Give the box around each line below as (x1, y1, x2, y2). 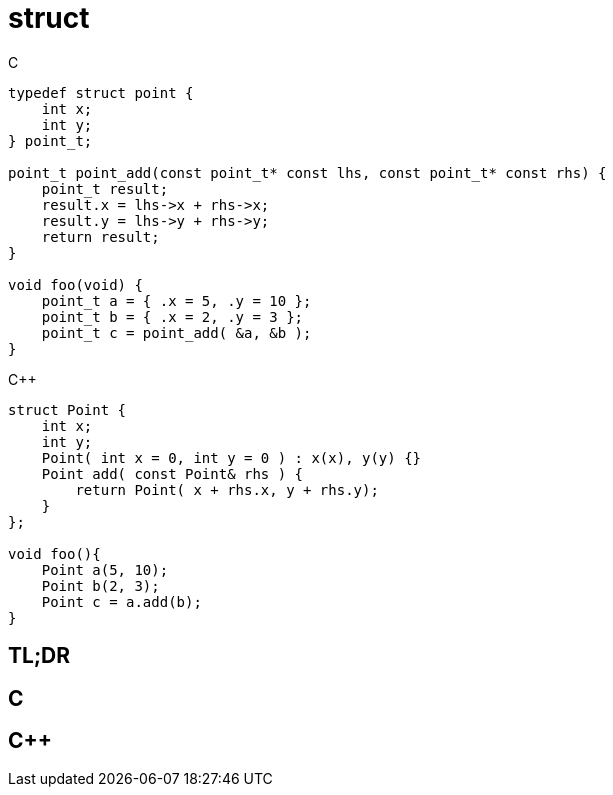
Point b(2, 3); (41, 577, 160, 594)
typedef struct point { (8, 84, 194, 101)
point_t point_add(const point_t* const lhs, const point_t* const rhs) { (8, 164, 607, 181)
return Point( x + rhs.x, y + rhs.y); (75, 481, 379, 498)
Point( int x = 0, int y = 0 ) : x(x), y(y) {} (41, 449, 422, 466)
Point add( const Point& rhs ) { (41, 465, 304, 482)
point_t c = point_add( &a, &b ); (41, 324, 312, 341)
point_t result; (41, 180, 169, 197)
